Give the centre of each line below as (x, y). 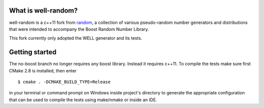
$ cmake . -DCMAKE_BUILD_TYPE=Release (64, 82)
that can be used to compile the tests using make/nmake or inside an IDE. (83, 100)
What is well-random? (43, 11)
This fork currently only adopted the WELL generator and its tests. (76, 38)
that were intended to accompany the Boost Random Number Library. (79, 29)
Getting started (33, 52)
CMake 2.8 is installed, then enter (43, 70)
